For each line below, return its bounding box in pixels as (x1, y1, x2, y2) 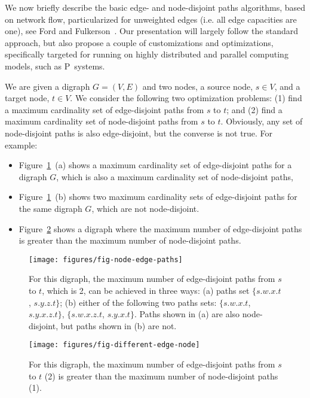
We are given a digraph (5, 80, 90, 92)
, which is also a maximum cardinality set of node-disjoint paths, (56, 170, 293, 183)
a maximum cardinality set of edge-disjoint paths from (5, 103, 204, 116)
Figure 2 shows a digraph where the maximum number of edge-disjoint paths (19, 222, 302, 235)
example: (5, 138, 38, 151)
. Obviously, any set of (220, 115, 303, 127)
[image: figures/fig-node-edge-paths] (29, 255, 183, 264)
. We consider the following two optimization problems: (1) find (70, 92, 302, 104)
